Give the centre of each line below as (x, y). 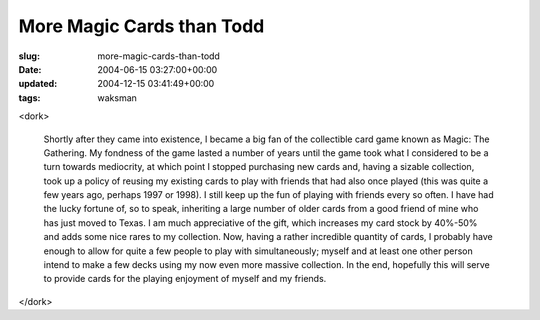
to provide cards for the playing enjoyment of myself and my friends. (185, 279)
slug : (29, 56)
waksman (117, 97)
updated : (38, 84)
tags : (29, 97)
